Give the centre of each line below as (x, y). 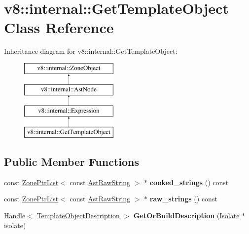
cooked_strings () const (189, 182)
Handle (15, 215)
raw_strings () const (183, 199)
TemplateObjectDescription (78, 215)
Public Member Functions (71, 162)
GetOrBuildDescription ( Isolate (186, 215)
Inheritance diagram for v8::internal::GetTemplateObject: (91, 51)
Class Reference (59, 27)
